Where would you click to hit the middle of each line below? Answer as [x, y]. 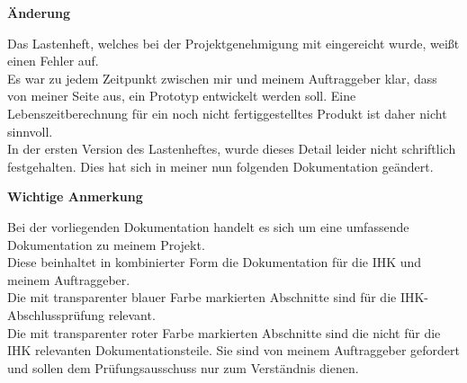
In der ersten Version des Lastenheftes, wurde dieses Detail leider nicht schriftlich [232, 149]
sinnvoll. [30, 131]
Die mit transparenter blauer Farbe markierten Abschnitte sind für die [202, 297]
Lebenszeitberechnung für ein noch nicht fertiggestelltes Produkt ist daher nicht [227, 113]
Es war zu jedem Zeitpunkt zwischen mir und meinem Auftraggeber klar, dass [222, 78]
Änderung [39, 13]
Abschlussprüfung [56, 314]
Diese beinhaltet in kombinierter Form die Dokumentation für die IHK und [215, 262]
